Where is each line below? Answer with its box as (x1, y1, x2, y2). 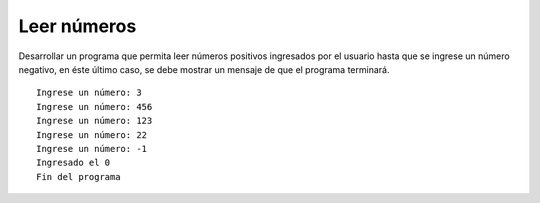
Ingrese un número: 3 (36, 87, 142, 99)
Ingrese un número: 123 (36, 115, 153, 127)
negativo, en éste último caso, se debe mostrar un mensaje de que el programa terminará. (18, 63, 390, 75)
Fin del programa (36, 171, 121, 182)
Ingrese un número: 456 (36, 101, 153, 112)
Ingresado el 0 (36, 157, 111, 169)
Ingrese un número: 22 (36, 129, 148, 140)
